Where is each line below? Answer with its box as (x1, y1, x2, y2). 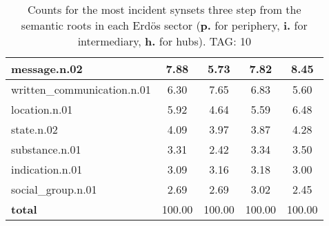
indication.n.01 (11, 161, 83, 177)
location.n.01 (11, 101, 73, 117)
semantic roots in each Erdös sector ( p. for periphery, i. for (21, 17, 308, 33)
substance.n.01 (11, 141, 81, 157)
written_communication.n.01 (11, 81, 151, 97)
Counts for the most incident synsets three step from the (27, 1, 301, 17)
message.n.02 (11, 61, 83, 76)
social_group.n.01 (11, 181, 97, 197)
